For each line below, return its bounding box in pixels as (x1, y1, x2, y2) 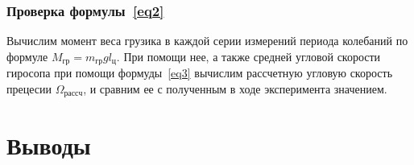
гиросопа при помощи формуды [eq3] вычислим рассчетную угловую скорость (6, 64, 393, 81)
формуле (6, 47, 48, 64)
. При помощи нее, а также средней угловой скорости (116, 47, 381, 64)
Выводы (6, 128, 91, 161)
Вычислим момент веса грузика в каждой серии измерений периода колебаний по (6, 32, 408, 49)
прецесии (6, 80, 52, 97)
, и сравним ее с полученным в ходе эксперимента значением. (83, 80, 387, 97)
